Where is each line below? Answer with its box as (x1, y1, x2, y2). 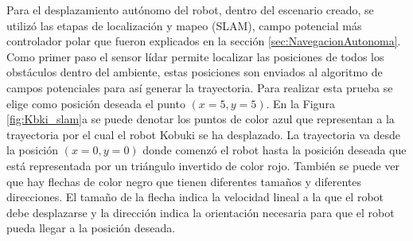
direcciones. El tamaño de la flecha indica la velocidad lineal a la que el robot (6, 189, 384, 205)
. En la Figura (266, 95, 335, 111)
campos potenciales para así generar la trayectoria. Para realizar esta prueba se (6, 79, 393, 95)
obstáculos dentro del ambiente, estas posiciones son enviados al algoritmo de (6, 64, 383, 80)
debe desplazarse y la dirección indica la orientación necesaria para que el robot (6, 204, 395, 220)
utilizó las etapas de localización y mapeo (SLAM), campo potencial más (6, 17, 362, 33)
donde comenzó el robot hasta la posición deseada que (142, 142, 407, 158)
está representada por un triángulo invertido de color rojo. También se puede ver (6, 157, 400, 173)
